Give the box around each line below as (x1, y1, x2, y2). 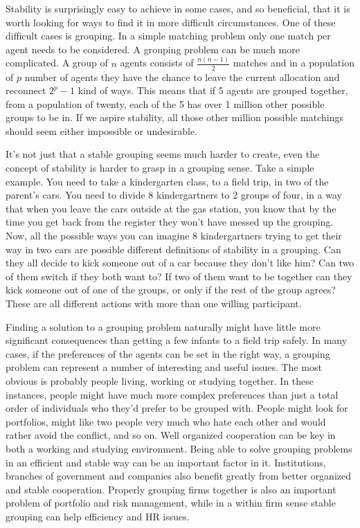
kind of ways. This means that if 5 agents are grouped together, (78, 83, 348, 98)
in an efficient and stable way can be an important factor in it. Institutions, (6, 455, 326, 469)
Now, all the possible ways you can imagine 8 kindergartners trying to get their (6, 228, 342, 243)
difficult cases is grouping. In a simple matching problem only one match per (6, 28, 331, 43)
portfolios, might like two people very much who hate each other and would (6, 414, 326, 428)
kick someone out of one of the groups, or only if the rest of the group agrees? (6, 282, 336, 297)
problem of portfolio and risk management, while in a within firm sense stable (6, 495, 336, 510)
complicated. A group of (6, 55, 108, 70)
